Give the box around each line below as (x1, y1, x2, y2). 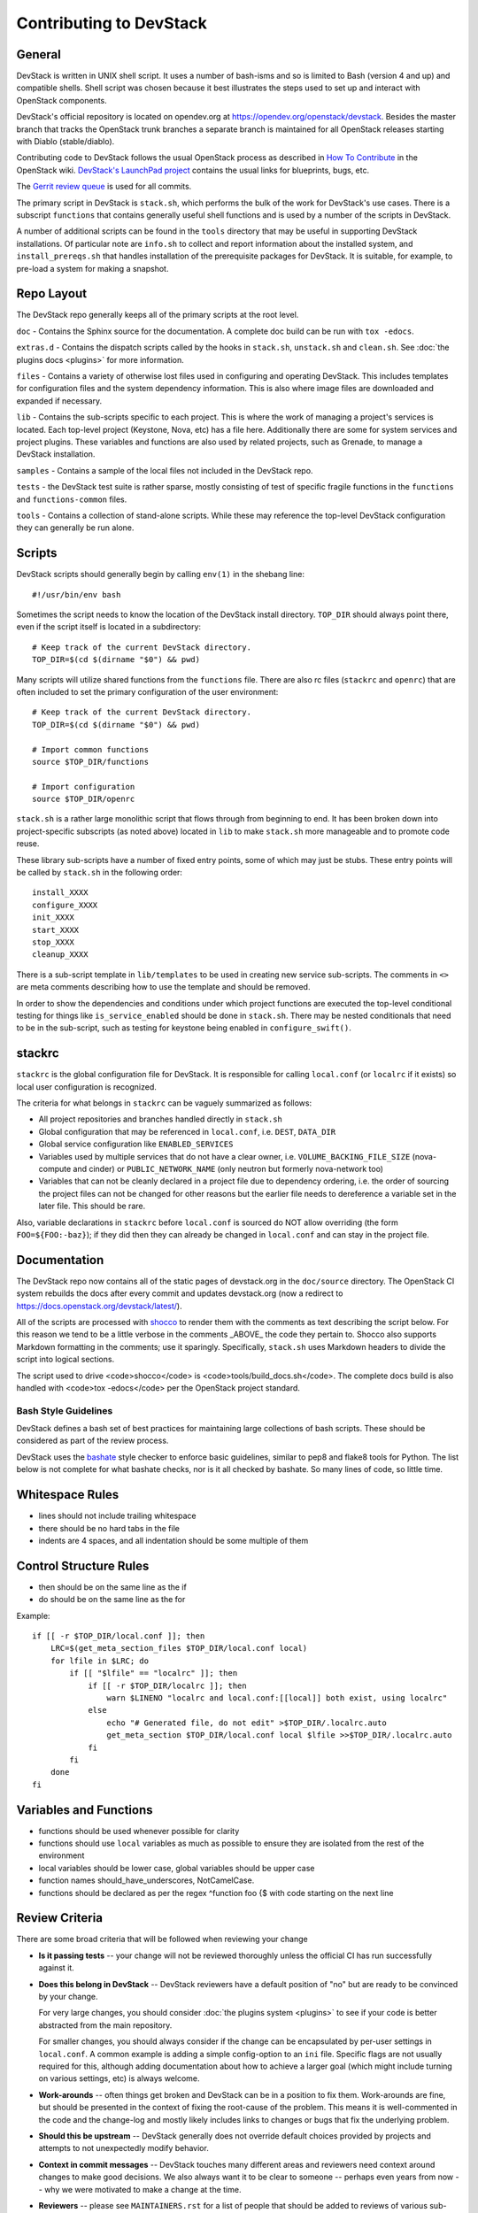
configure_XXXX (32, 899, 98, 910)
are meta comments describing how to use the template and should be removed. (16, 982, 311, 992)
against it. (38, 1962, 74, 1973)
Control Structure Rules (16, 1558, 150, 1573)
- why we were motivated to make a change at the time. (38, 2184, 242, 2194)
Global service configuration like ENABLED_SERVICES (38, 1138, 234, 1150)
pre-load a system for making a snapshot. (16, 263, 169, 274)
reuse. (16, 838, 40, 849)
